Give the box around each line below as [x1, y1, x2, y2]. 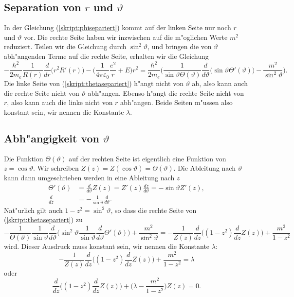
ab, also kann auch [192, 78, 248, 88]
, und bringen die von [147, 41, 212, 52]
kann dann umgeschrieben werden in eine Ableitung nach [4, 172, 175, 182]
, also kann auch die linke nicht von [7, 97, 113, 107]
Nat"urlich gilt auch [4, 205, 63, 215]
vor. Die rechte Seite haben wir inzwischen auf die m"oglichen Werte [23, 32, 228, 42]
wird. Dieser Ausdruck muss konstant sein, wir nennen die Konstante [4, 241, 210, 251]
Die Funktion [4, 153, 43, 163]
